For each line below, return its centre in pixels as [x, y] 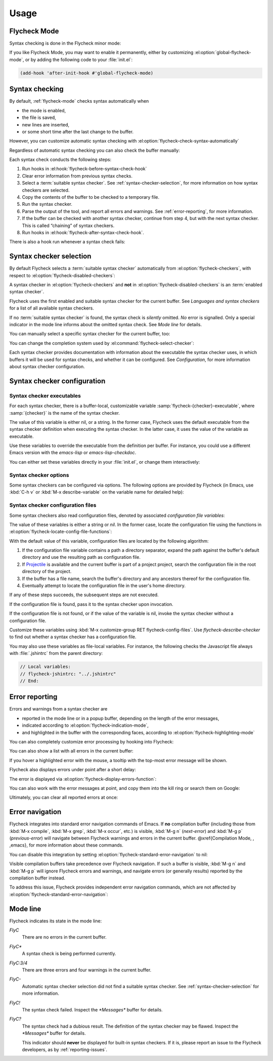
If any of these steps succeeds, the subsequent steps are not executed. [84, 595]
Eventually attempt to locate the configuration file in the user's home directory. [104, 586]
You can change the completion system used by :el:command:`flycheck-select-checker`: [102, 343]
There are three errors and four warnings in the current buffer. [87, 970]
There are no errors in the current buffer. [64, 937]
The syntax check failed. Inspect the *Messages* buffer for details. [92, 1009]
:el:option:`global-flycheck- [223, 53]
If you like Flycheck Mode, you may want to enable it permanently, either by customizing [101, 53]
